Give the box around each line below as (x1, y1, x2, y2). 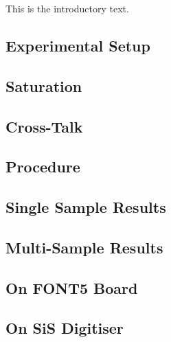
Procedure (5, 156, 80, 177)
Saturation (5, 75, 82, 96)
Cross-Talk (5, 115, 83, 137)
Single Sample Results (5, 196, 166, 218)
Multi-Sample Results (5, 236, 163, 258)
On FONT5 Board (5, 277, 138, 298)
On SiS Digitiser (5, 317, 124, 339)
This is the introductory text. (5, 1, 129, 15)
